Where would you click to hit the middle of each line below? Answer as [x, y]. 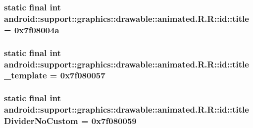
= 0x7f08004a [32, 30]
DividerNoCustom [41, 121]
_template [25, 75]
